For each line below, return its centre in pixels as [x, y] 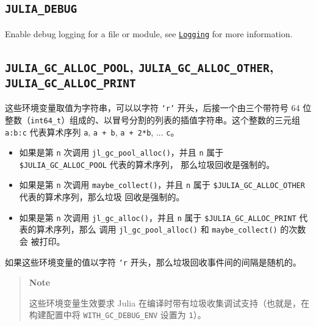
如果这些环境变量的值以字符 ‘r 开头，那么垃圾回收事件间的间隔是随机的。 [153, 262]
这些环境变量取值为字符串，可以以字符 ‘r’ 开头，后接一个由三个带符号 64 [153, 108]
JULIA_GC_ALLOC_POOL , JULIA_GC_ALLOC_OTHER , [139, 66]
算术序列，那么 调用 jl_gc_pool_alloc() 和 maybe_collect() [157, 229]
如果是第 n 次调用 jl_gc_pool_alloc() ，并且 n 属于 [121, 152]
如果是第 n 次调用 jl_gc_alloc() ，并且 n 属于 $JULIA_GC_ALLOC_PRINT [158, 217]
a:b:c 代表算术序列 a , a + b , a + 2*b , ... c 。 [92, 132]
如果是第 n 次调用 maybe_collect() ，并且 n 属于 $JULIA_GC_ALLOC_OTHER [162, 185]
